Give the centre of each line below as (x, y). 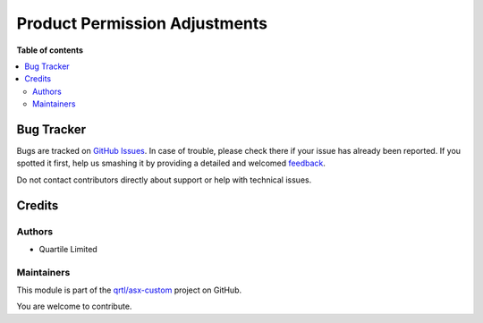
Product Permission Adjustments (142, 23)
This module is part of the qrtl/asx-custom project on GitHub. (129, 290)
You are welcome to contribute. (74, 306)
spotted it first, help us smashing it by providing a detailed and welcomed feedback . (171, 163)
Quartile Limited (68, 249)
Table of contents (50, 50)
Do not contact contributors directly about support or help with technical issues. (164, 180)
